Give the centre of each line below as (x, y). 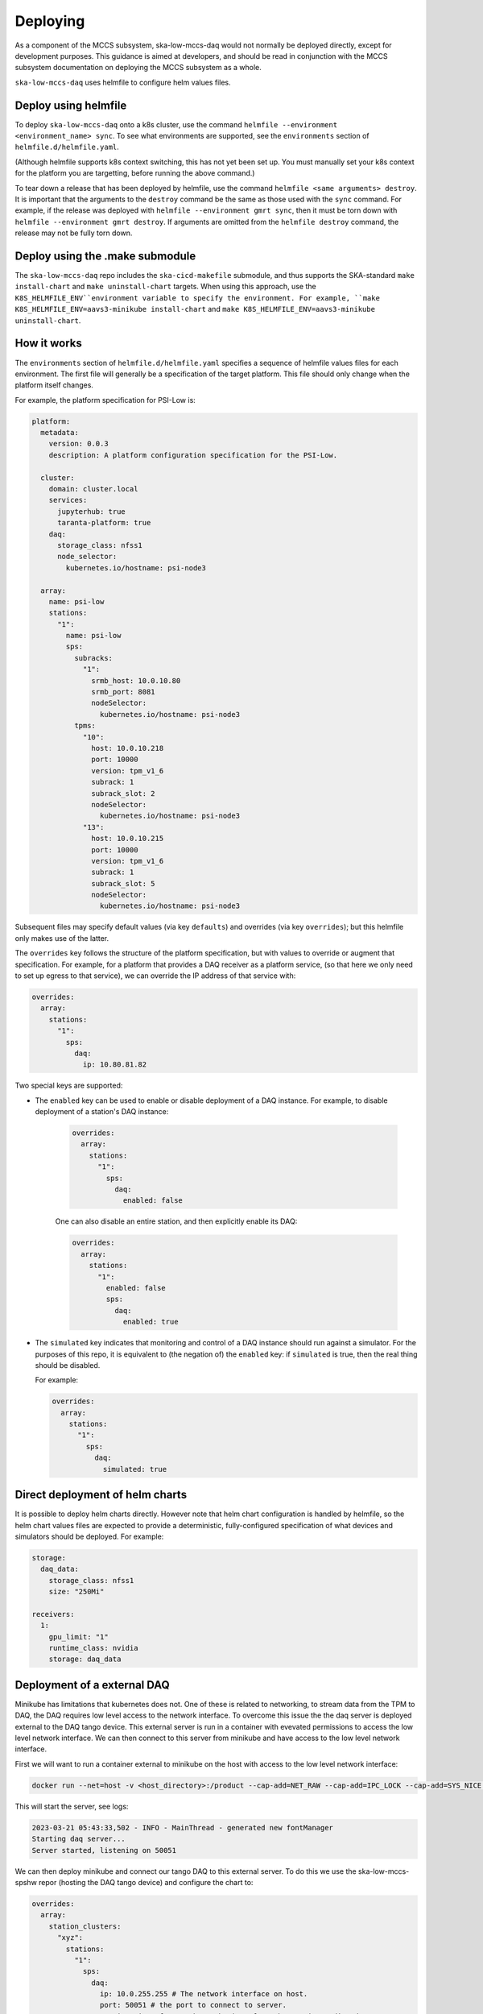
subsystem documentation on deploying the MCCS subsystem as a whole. (138, 68)
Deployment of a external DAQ (93, 1685)
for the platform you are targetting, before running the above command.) (135, 173)
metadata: (60, 433)
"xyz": (70, 1938)
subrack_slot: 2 (124, 793)
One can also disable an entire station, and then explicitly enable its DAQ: (176, 1221)
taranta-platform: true (104, 523)
